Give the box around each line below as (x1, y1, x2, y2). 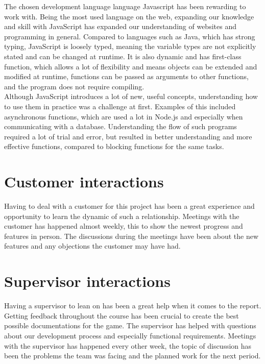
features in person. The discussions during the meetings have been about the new (4, 230, 259, 241)
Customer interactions (4, 171, 164, 192)
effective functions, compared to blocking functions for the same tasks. (4, 141, 224, 152)
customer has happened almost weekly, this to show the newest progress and (4, 221, 243, 231)
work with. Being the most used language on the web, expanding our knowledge (4, 11, 254, 21)
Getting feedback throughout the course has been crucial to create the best (4, 310, 239, 321)
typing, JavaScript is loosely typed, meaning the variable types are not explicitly (4, 41, 256, 52)
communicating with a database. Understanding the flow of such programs (4, 121, 237, 132)
